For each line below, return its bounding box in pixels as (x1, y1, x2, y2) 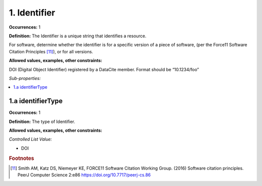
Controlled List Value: (9, 136, 52, 142)
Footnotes (9, 155, 34, 162)
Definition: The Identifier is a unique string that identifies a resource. (9, 33, 147, 39)
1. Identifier (9, 7, 55, 18)
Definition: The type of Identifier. (9, 119, 75, 124)
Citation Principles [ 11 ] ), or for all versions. (9, 48, 93, 54)
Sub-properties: (9, 75, 41, 81)
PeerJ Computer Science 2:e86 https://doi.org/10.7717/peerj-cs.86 (17, 172, 151, 178)
